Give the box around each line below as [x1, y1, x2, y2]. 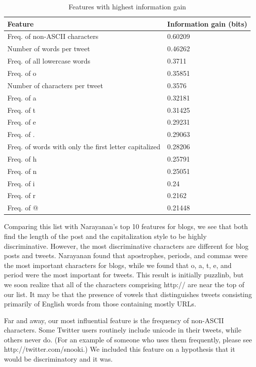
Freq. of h [7, 153, 37, 164]
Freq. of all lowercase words [7, 56, 91, 66]
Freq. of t [7, 104, 36, 115]
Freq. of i [7, 178, 35, 188]
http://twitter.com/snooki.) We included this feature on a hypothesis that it [4, 344, 235, 354]
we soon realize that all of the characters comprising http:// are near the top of [4, 279, 245, 289]
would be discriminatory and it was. [4, 354, 113, 364]
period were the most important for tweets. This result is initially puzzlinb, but [4, 269, 244, 280]
